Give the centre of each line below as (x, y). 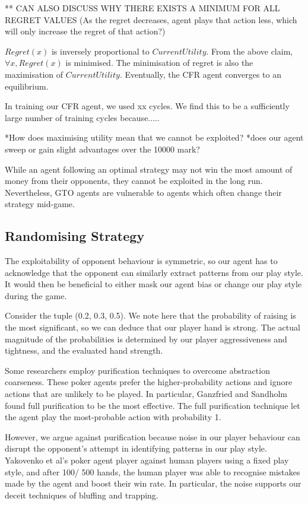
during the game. (36, 295)
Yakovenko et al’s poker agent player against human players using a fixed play (147, 460)
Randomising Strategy (75, 236)
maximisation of (34, 74)
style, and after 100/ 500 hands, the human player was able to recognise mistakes (153, 471)
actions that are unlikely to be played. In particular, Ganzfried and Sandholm (146, 394)
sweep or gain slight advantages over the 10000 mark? (102, 149)
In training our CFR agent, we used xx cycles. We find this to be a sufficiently (147, 106)
